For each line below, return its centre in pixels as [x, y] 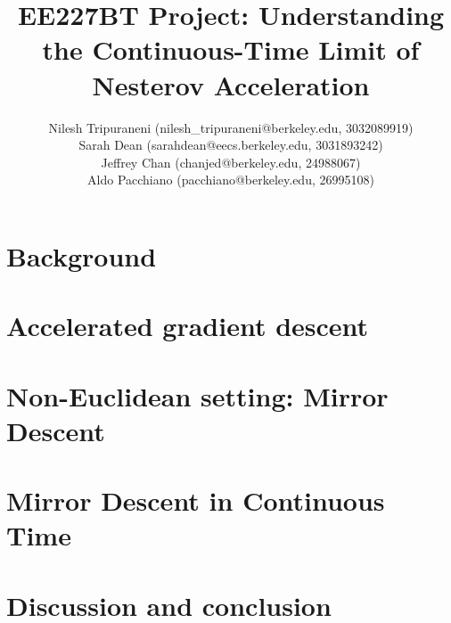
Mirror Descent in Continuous [196, 500]
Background [82, 255]
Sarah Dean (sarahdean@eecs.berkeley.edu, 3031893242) [231, 145]
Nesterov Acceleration [231, 84]
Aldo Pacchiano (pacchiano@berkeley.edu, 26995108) [231, 180]
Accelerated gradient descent [188, 326]
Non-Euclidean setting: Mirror [197, 395]
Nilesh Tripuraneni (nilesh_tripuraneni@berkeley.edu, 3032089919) [231, 127]
